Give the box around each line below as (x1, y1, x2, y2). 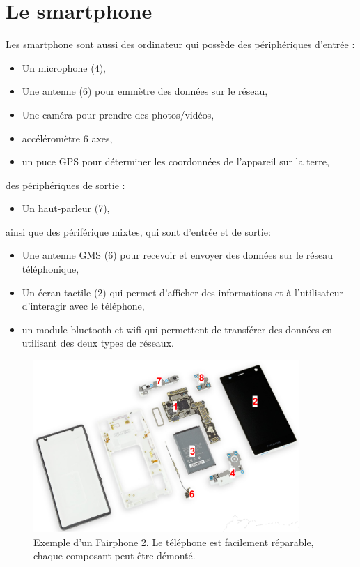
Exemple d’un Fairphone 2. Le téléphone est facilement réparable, (33, 534, 314, 549)
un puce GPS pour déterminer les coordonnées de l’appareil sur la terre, (22, 154, 329, 169)
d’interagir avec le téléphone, (22, 298, 145, 313)
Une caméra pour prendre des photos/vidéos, (22, 107, 214, 121)
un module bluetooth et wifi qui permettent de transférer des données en (22, 322, 333, 336)
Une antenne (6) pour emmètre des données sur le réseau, (22, 84, 268, 98)
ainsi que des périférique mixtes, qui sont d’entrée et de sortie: (6, 224, 271, 239)
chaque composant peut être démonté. (33, 548, 196, 563)
